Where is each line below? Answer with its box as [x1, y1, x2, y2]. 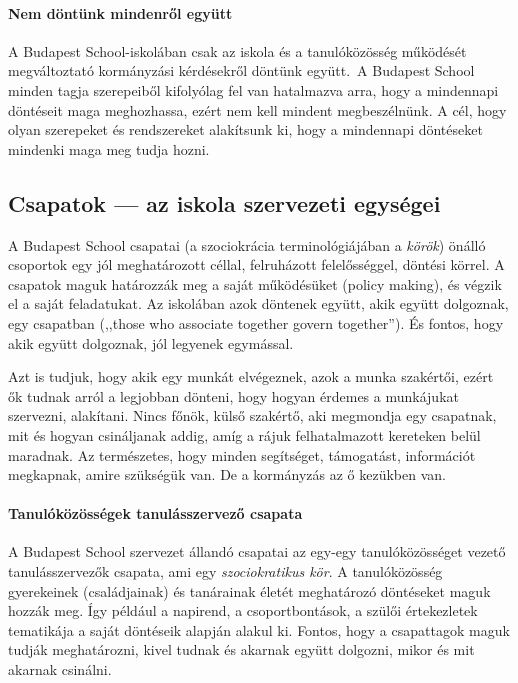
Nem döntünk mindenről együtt [8, 2, 233, 23]
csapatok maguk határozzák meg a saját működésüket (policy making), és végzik [8, 273, 502, 294]
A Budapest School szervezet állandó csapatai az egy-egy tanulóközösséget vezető [8, 541, 506, 562]
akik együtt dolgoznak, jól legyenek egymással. [8, 332, 294, 353]
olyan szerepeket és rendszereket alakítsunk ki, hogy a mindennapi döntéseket [8, 119, 483, 140]
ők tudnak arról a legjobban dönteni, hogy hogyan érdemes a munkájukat [8, 385, 459, 406]
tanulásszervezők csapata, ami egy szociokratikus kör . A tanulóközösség [8, 561, 443, 582]
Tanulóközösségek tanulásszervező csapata [8, 503, 303, 524]
